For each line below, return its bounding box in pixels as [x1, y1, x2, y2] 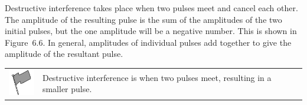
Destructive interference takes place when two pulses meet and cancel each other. [5, 2, 298, 13]
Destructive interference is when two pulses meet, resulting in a [42, 71, 272, 83]
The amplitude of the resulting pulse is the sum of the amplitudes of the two [5, 13, 282, 25]
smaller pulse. [42, 83, 92, 95]
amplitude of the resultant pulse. [5, 48, 123, 60]
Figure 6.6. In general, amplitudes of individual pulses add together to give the [5, 36, 292, 48]
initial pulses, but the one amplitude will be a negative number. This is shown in [5, 25, 297, 37]
